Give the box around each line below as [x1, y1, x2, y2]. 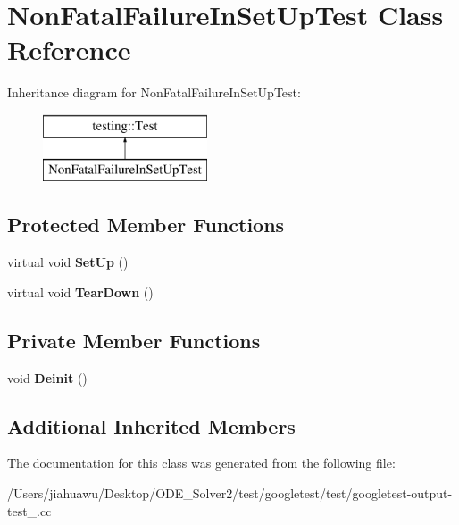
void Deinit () [7, 368, 88, 387]
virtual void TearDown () [7, 282, 154, 301]
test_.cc [7, 501, 52, 520]
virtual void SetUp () [7, 253, 129, 271]
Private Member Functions [7, 326, 261, 354]
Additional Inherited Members [7, 412, 296, 439]
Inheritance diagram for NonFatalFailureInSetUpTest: [7, 83, 301, 102]
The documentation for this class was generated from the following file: [7, 454, 396, 472]
